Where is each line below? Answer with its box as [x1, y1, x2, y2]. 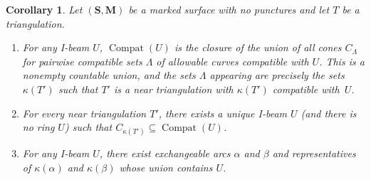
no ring [22, 120, 55, 134]
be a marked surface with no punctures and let [128, 2, 330, 16]
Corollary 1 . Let [6, 2, 83, 16]
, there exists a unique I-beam [158, 105, 288, 120]
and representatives [272, 146, 356, 161]
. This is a [319, 53, 365, 68]
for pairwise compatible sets [22, 53, 142, 68]
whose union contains [119, 159, 213, 174]
